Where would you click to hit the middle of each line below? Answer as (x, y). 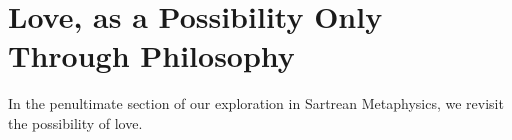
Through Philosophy (151, 55)
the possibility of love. (75, 122)
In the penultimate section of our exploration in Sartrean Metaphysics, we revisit (256, 103)
